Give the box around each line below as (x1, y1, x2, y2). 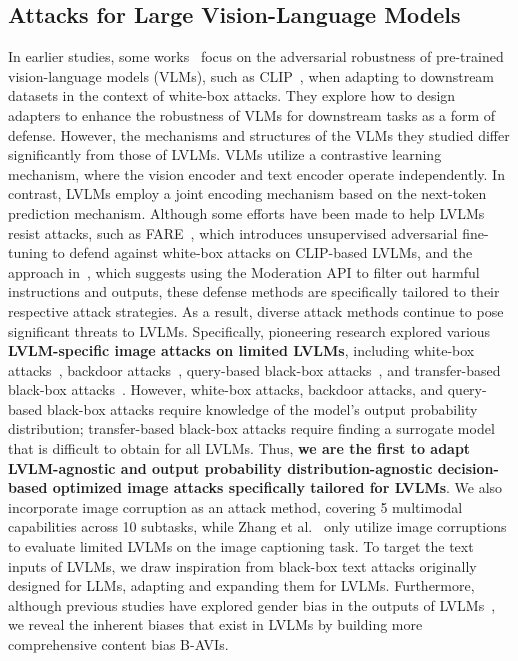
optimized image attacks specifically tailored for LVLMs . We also (52, 477, 503, 498)
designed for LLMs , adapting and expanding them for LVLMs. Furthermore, (8, 575, 475, 596)
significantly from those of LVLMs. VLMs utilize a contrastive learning (8, 144, 442, 165)
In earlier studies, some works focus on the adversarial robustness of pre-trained (8, 46, 504, 67)
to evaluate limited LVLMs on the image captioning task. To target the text (8, 536, 474, 557)
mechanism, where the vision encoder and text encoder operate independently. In (8, 163, 505, 184)
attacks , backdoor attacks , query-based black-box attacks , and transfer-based (8, 359, 501, 380)
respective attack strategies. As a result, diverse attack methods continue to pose (8, 300, 504, 321)
